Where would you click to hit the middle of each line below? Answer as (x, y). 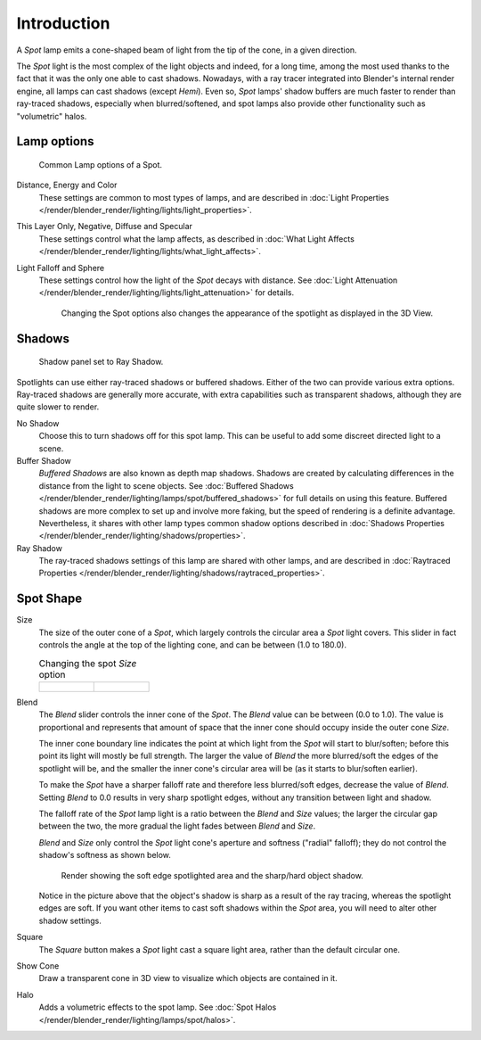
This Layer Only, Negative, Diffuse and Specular (105, 227)
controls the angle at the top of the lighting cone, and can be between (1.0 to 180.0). (193, 645)
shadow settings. (70, 920)
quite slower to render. (58, 407)
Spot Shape (49, 599)
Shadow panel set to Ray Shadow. (101, 362)
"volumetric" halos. (52, 116)
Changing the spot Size (88, 663)
